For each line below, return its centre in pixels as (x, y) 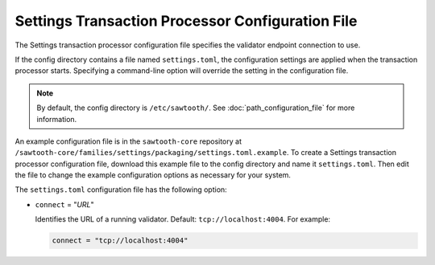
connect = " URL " (64, 204)
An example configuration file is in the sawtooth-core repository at (128, 141)
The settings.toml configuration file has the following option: (121, 190)
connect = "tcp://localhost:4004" (120, 241)
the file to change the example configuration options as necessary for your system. (153, 175)
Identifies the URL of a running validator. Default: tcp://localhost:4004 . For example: (182, 219)
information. (57, 119)
